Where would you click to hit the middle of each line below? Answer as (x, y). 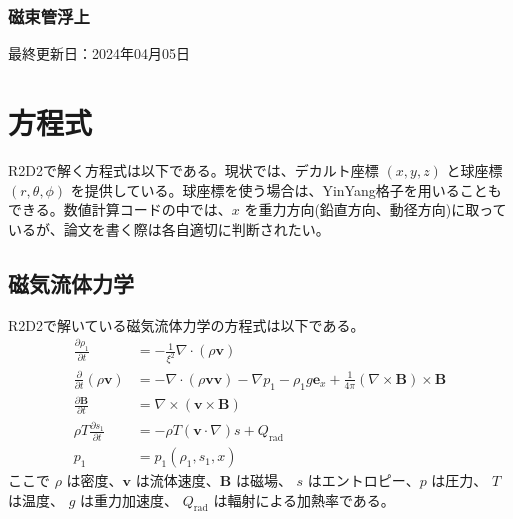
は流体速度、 (177, 480)
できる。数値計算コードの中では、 (120, 209)
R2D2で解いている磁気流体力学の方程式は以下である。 (186, 324)
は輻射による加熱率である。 (304, 499)
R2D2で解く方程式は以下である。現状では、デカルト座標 (193, 169)
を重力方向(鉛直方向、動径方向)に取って (375, 209)
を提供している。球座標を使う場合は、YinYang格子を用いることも (286, 189)
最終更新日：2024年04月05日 (99, 53)
